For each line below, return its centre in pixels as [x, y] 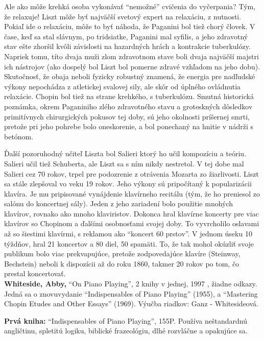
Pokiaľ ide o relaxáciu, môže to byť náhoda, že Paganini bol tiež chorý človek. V [130, 26]
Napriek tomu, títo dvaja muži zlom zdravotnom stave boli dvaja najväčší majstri [131, 56]
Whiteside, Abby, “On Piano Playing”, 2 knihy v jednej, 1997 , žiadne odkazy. [131, 284]
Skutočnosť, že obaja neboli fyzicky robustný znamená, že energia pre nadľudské [130, 76]
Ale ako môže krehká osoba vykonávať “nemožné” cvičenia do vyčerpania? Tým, [130, 6]
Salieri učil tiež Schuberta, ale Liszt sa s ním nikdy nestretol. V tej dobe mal [124, 163]
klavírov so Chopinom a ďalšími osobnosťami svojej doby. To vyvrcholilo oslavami [132, 223]
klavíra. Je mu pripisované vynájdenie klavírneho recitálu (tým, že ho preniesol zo [132, 193]
